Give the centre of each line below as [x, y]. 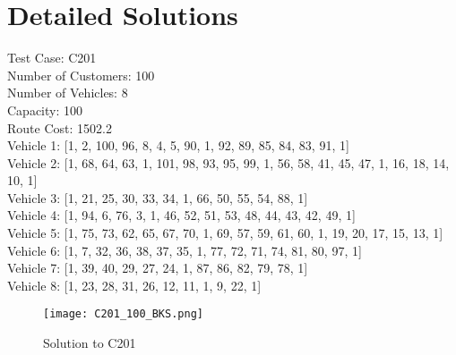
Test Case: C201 [52, 58]
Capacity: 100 [45, 110]
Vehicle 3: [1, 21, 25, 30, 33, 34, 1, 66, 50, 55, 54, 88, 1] [158, 197]
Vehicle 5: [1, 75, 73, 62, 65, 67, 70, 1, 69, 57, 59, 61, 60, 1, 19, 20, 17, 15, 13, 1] [225, 233]
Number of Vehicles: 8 [68, 93]
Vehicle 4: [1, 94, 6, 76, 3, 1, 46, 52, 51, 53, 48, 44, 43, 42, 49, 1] [181, 215]
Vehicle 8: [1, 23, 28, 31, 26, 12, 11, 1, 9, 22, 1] [134, 285]
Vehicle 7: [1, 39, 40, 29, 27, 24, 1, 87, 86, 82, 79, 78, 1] [158, 268]
